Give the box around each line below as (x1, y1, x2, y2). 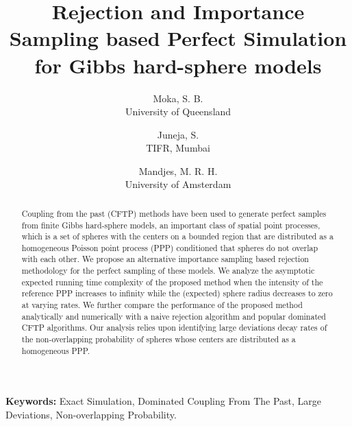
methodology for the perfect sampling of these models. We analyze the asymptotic (21, 265, 315, 276)
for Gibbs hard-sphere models (34, 51, 322, 79)
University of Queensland (125, 104, 231, 119)
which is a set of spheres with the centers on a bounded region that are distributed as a (21, 230, 334, 242)
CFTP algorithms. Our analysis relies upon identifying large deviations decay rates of (21, 322, 327, 333)
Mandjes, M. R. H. (138, 163, 218, 178)
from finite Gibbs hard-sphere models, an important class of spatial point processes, (21, 219, 320, 230)
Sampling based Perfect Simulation (9, 24, 347, 52)
